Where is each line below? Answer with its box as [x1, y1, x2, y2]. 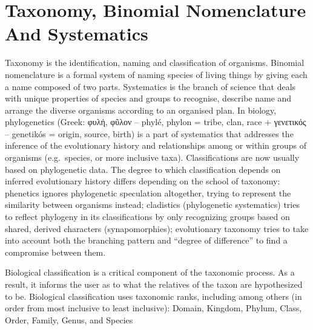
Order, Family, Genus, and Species [5, 313, 133, 326]
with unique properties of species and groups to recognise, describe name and [5, 92, 292, 105]
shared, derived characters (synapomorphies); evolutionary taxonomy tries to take [5, 222, 309, 235]
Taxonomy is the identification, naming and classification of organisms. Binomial [5, 56, 305, 69]
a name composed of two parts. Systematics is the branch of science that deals [5, 80, 296, 92]
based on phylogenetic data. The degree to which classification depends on [5, 163, 281, 175]
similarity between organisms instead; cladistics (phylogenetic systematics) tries [5, 198, 300, 211]
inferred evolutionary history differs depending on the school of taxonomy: [5, 175, 280, 187]
